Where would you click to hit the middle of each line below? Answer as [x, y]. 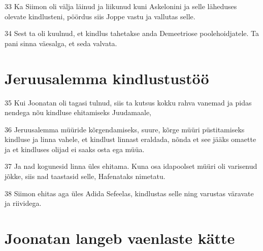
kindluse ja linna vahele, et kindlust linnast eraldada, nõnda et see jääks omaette [130, 139]
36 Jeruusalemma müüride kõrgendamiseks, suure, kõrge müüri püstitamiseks [125, 129]
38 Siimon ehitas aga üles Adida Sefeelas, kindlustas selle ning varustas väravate [129, 193]
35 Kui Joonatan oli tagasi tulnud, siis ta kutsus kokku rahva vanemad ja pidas [128, 102]
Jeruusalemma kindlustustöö [107, 78]
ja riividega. [23, 203]
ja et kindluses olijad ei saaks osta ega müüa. [75, 149]
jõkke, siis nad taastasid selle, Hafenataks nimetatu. [85, 176]
